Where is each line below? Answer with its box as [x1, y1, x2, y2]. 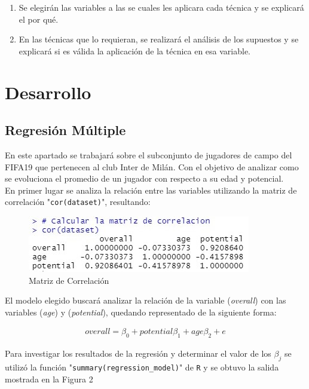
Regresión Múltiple [5, 121, 126, 139]
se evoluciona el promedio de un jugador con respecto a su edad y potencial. [5, 172, 284, 185]
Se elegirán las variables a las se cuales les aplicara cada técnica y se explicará [19, 1, 304, 13]
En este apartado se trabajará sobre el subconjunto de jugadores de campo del [5, 148, 292, 161]
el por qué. [19, 13, 59, 25]
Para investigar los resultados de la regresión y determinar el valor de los [5, 347, 271, 360]
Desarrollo [5, 79, 91, 104]
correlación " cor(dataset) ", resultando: [5, 195, 151, 208]
